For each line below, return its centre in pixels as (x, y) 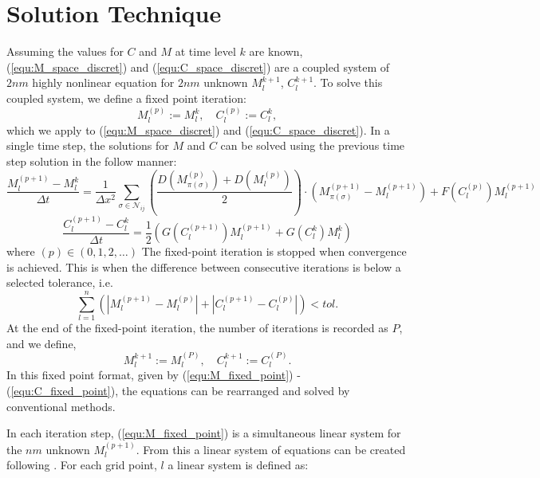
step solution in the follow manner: (92, 161)
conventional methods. (61, 406)
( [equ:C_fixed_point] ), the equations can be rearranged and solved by (178, 391)
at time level (205, 51)
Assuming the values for (65, 51)
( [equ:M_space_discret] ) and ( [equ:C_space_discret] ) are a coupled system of (198, 67)
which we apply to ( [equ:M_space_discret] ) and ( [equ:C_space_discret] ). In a (198, 129)
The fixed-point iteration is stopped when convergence (274, 251)
